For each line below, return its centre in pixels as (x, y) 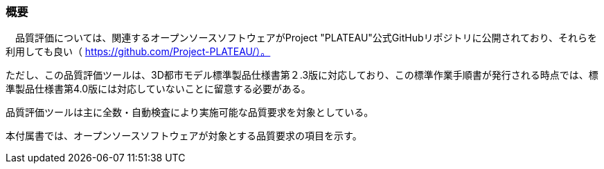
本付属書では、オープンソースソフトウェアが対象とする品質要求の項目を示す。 (184, 136)
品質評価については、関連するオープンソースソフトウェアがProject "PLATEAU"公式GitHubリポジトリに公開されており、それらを (306, 38)
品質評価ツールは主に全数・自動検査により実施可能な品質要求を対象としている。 (190, 112)
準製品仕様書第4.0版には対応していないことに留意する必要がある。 (158, 89)
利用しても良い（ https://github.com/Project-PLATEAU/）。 (138, 52)
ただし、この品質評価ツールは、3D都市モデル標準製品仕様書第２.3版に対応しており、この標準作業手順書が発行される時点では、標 (302, 75)
